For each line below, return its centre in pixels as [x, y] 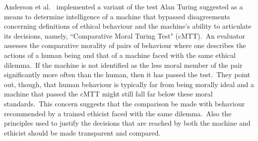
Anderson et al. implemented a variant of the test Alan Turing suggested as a [124, 6]
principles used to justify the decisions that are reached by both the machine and [127, 123]
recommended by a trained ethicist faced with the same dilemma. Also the [118, 113]
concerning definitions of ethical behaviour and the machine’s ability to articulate [128, 26]
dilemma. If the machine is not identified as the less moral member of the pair [123, 65]
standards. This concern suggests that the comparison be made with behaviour [125, 103]
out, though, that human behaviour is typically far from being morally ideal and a [129, 84]
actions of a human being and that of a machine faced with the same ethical [120, 55]
